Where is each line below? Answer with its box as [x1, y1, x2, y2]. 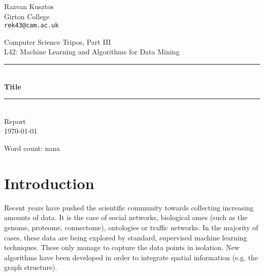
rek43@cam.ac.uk [4, 22, 59, 29]
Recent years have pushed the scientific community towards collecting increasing [4, 202, 254, 212]
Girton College [4, 11, 50, 21]
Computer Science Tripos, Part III [4, 36, 111, 47]
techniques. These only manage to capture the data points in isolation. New [4, 242, 240, 253]
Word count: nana [4, 143, 60, 153]
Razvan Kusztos [4, 1, 54, 11]
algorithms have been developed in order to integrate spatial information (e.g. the [4, 252, 258, 262]
